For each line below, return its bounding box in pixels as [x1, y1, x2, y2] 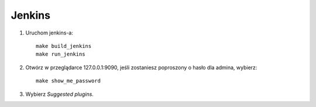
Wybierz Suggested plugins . [25, 91, 94, 98]
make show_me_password [36, 78, 101, 84]
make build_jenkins [36, 43, 92, 49]
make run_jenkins [36, 51, 85, 58]
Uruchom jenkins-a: [25, 29, 73, 36]
